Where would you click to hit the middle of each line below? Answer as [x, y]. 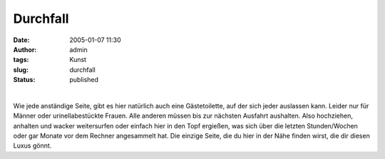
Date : [21, 40]
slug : [21, 70]
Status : [24, 80]
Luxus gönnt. [32, 145]
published [84, 80]
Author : [25, 49]
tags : [21, 60]
